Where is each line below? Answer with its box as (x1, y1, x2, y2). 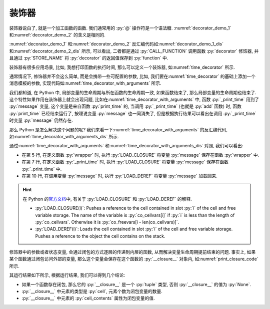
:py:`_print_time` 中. (21, 166, 62, 172)
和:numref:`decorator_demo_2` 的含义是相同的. (9, 31, 106, 37)
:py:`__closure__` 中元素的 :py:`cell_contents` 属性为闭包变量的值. (21, 295, 155, 302)
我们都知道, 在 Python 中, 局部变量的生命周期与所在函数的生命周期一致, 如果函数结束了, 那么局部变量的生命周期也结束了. (9, 89, 257, 95)
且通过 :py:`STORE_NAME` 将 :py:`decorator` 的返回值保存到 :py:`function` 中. (9, 55, 168, 61)
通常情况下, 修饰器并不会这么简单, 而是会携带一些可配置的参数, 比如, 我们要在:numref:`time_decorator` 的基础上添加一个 (9, 73, 256, 79)
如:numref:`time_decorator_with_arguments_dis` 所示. (9, 134, 119, 140)
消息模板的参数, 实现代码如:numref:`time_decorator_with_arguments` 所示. (9, 80, 162, 86)
